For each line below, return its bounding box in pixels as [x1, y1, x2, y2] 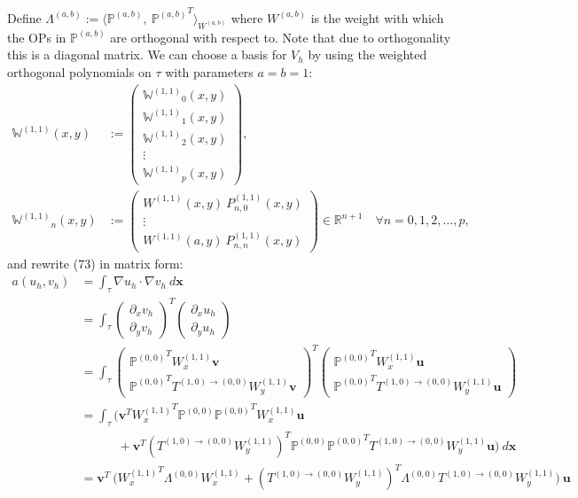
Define [7, 8, 42, 27]
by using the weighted [308, 45, 427, 64]
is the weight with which [310, 8, 444, 27]
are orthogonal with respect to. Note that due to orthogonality [110, 27, 451, 46]
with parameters [165, 62, 254, 81]
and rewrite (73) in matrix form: [7, 253, 184, 272]
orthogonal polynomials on [7, 62, 152, 81]
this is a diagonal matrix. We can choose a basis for [7, 45, 287, 64]
